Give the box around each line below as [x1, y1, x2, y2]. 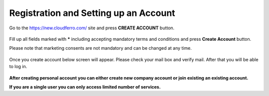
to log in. [9, 64, 27, 70]
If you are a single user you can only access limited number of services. [9, 84, 161, 90]
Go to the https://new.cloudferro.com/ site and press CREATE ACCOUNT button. [9, 25, 174, 31]
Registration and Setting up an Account [9, 7, 175, 18]
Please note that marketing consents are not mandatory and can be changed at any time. [9, 45, 192, 51]
